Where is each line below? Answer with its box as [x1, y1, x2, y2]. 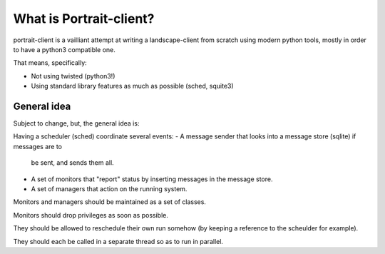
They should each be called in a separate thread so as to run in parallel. [13, 237, 224, 245]
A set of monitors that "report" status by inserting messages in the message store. [31, 175, 273, 183]
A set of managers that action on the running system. [31, 184, 188, 193]
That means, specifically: [13, 59, 87, 67]
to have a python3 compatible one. [13, 45, 115, 54]
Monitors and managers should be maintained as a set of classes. [13, 198, 207, 206]
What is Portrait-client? [13, 11, 155, 26]
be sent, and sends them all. [31, 158, 114, 167]
